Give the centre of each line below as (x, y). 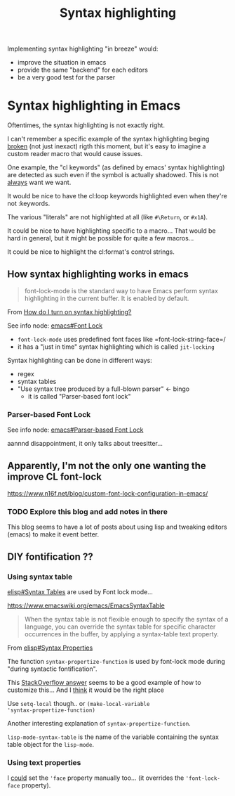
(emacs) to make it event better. (53, 534)
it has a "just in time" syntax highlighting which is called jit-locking (116, 347)
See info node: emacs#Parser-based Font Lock (75, 430)
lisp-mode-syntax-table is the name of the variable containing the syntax (113, 737)
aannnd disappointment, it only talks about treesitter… (85, 444)
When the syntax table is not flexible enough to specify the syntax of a (126, 620)
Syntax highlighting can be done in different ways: (80, 360)
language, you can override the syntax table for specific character (120, 627)
